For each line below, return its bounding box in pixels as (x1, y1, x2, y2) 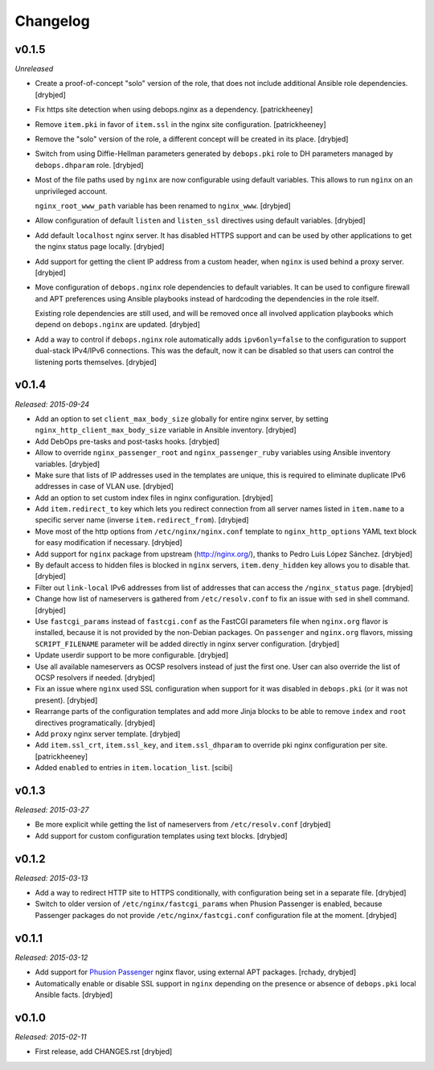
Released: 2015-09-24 (14, 399, 90, 409)
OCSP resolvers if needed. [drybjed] (35, 672, 156, 683)
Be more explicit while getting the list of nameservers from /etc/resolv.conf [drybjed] (35, 820, 331, 830)
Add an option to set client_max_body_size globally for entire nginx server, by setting (35, 414, 329, 424)
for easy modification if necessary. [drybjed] (35, 538, 182, 547)
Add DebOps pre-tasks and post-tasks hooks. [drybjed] (35, 437, 220, 446)
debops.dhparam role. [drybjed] (35, 160, 144, 170)
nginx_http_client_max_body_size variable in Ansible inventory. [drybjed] (35, 425, 297, 435)
